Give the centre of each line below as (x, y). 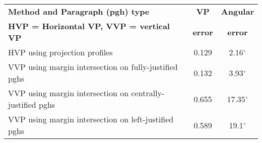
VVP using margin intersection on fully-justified (93, 67)
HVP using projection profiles (60, 52)
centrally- (148, 93)
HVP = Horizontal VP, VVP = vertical (89, 26)
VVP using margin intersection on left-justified (91, 119)
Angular (237, 11)
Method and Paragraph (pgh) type (79, 11)
